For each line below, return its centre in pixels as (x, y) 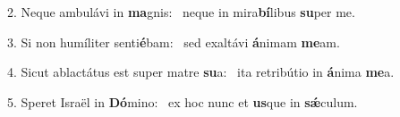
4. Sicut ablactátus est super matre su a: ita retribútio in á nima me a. (201, 72)
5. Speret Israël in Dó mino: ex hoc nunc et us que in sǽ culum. (183, 101)
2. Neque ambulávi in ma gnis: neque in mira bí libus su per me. (181, 12)
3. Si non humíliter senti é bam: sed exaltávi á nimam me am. (174, 42)
